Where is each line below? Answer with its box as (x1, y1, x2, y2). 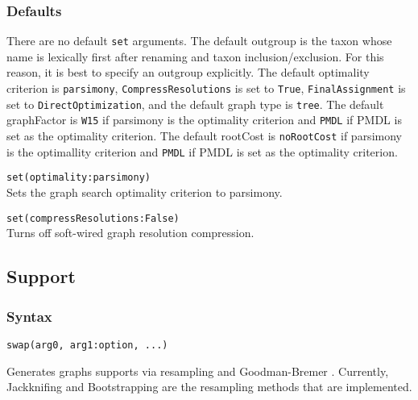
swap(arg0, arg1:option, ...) (6, 339, 168, 351)
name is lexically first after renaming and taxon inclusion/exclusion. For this (6, 48, 384, 65)
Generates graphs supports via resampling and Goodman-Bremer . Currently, (6, 362, 389, 379)
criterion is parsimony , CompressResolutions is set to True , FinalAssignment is (6, 80, 406, 97)
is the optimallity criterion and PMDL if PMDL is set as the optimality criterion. (6, 143, 398, 160)
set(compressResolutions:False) (6, 212, 180, 224)
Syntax (6, 306, 52, 326)
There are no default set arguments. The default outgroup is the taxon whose (6, 32, 392, 49)
